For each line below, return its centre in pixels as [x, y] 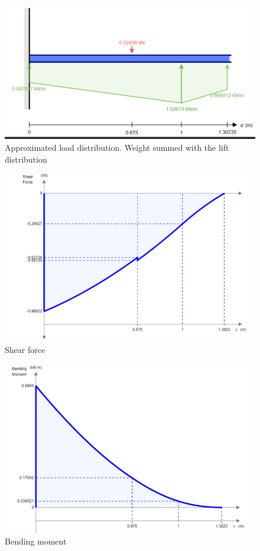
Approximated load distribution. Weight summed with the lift [117, 148]
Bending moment [36, 541]
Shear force [25, 349]
